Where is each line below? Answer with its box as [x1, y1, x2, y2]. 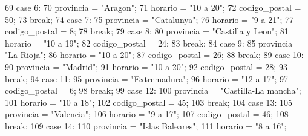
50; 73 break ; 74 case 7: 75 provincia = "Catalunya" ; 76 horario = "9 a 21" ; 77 [5, 13, 293, 25]
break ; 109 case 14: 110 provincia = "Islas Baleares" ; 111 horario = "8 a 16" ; [5, 119, 287, 132]
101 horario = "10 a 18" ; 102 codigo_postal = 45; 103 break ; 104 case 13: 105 [5, 96, 293, 108]
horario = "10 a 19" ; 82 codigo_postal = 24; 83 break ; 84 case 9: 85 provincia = [5, 36, 302, 49]
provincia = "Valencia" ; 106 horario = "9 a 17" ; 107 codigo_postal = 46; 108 [5, 108, 289, 120]
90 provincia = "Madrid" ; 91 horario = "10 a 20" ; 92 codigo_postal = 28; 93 [5, 60, 287, 73]
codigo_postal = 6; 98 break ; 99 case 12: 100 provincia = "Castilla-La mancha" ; [5, 84, 301, 97]
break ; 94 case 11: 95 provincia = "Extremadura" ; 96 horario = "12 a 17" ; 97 [5, 72, 288, 85]
